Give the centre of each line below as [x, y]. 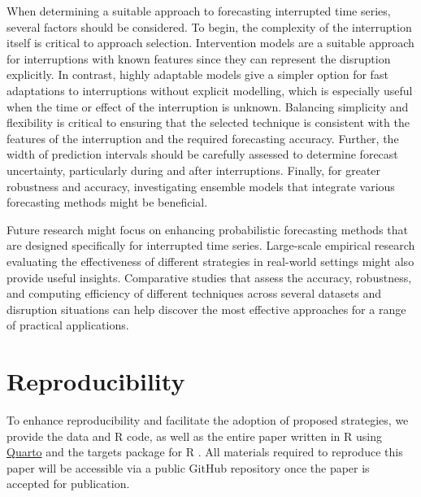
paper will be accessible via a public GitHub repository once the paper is [188, 467]
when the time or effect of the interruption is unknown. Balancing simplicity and [208, 106]
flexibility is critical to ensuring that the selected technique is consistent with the [208, 122]
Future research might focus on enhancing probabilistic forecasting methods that [207, 229]
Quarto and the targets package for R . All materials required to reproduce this [205, 452]
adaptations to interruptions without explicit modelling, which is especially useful [210, 90]
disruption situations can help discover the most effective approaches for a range [206, 309]
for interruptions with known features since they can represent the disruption [199, 58]
